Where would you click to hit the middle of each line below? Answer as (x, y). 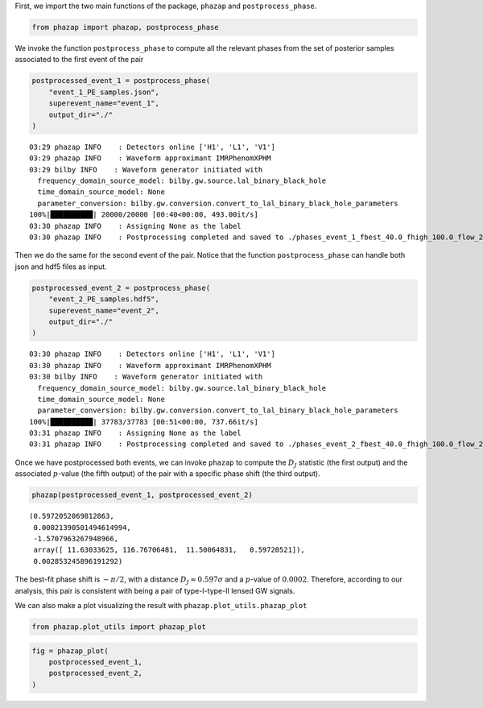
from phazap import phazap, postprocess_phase (125, 27)
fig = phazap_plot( (70, 651)
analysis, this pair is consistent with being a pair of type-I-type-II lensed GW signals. (155, 590)
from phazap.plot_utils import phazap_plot (119, 627)
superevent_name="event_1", (104, 104)
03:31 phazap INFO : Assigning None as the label (135, 433)
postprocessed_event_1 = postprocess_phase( (121, 81)
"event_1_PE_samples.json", (104, 92)
